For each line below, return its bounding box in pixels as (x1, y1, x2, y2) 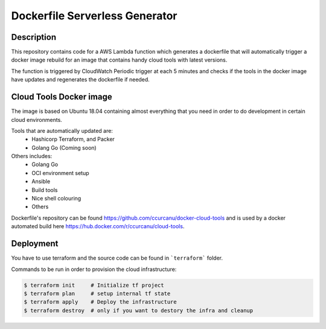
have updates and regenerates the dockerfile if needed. (11, 76, 150, 83)
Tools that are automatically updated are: (11, 127, 113, 134)
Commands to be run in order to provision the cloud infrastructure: (11, 266, 177, 273)
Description (11, 32, 57, 42)
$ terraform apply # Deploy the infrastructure (24, 299, 177, 305)
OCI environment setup (31, 169, 90, 176)
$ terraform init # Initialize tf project (24, 281, 164, 289)
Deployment (11, 238, 59, 249)
